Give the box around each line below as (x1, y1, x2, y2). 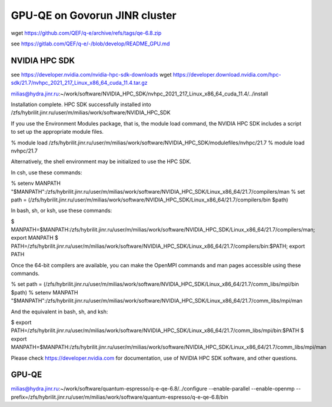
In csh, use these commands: (11, 168, 82, 176)
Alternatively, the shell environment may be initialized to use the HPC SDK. (11, 158, 191, 165)
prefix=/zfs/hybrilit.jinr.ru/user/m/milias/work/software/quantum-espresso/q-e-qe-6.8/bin (11, 393, 229, 401)
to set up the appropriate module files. (11, 128, 104, 135)
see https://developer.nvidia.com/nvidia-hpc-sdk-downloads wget (11, 71, 172, 78)
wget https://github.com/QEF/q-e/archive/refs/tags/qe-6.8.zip (11, 29, 162, 37)
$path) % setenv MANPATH (11, 289, 78, 296)
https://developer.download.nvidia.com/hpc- (172, 71, 281, 78)
